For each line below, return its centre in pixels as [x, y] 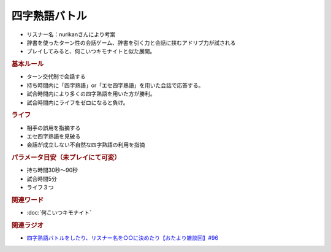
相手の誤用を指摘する [54, 128]
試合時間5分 [42, 178]
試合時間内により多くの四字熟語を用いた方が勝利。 [91, 94]
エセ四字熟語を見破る [54, 136]
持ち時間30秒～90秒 [52, 170]
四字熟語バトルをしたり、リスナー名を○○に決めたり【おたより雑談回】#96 [123, 238]
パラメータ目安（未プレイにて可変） [66, 158]
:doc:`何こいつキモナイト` [59, 213]
